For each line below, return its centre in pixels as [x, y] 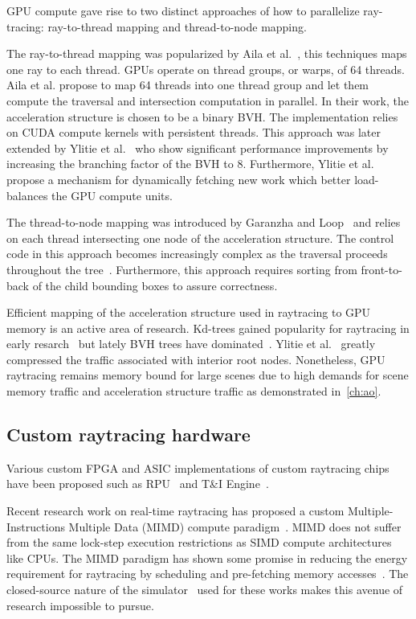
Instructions [36, 526]
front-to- [381, 269]
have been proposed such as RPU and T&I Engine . [138, 484]
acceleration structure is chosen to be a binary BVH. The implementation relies [202, 116]
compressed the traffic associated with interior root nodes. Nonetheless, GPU [196, 359]
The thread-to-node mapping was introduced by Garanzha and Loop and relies [204, 222]
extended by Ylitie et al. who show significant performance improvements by [198, 148]
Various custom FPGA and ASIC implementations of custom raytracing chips [198, 467]
